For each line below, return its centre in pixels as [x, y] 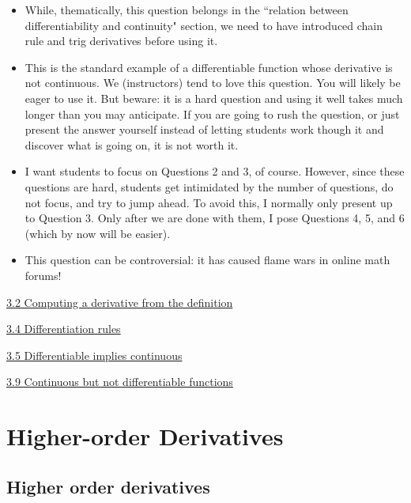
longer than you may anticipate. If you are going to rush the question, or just [212, 113]
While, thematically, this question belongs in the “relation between [187, 9]
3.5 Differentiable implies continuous [94, 355]
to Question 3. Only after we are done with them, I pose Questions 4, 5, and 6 [215, 218]
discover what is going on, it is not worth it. [132, 144]
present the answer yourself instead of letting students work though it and [204, 129]
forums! [43, 275]
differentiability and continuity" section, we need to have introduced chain [204, 25]
